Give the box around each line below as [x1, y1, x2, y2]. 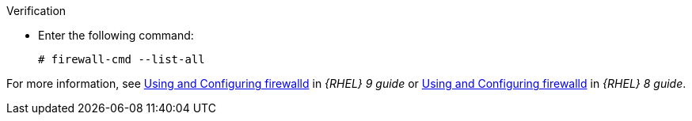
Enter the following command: [38, 28, 194, 42]
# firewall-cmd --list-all [38, 53, 205, 66]
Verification [6, 4, 67, 17]
